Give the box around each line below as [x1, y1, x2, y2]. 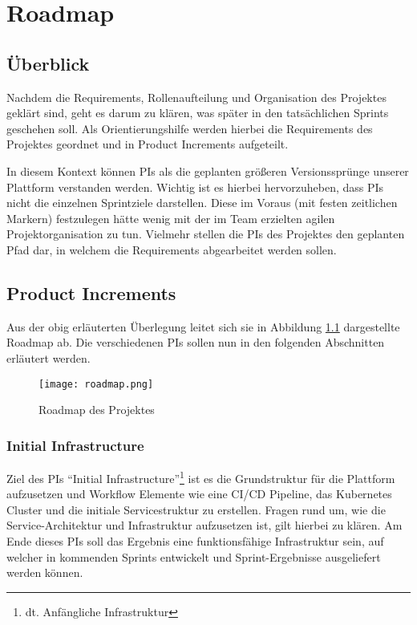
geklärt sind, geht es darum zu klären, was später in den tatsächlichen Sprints [6, 104, 389, 121]
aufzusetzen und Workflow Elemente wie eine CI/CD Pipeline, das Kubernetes [6, 485, 392, 502]
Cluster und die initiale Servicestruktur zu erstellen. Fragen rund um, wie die [6, 501, 386, 517]
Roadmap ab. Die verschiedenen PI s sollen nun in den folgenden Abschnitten [6, 334, 385, 351]
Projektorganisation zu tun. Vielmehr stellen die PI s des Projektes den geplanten [6, 225, 405, 242]
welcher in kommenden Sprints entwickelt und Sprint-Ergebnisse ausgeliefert [6, 548, 381, 565]
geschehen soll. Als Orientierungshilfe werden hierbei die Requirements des [6, 120, 373, 136]
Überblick [6, 51, 90, 75]
